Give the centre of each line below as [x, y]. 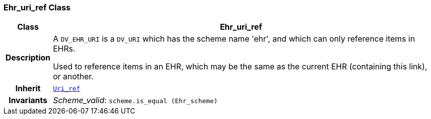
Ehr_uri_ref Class [37, 7]
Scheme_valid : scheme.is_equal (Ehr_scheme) [135, 100]
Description [28, 58]
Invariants [28, 100]
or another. [73, 77]
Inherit [28, 89]
